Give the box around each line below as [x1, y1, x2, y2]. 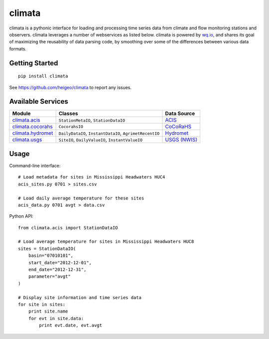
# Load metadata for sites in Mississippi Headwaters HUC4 [18, 174, 165, 180]
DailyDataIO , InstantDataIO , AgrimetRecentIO [58, 130, 160, 137]
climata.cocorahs [12, 123, 53, 130]
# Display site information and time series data [18, 295, 142, 300]
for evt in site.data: [28, 316, 84, 321]
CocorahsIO [58, 124, 83, 129]
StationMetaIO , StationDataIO [58, 117, 126, 124]
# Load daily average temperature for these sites [18, 195, 144, 201]
